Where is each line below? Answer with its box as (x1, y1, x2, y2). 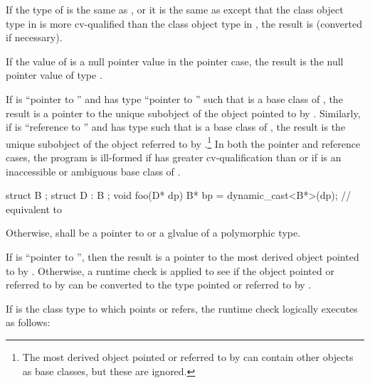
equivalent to (6, 201, 62, 216)
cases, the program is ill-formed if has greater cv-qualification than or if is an (6, 150, 342, 164)
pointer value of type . (6, 68, 102, 82)
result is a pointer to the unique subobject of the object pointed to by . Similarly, (6, 105, 361, 120)
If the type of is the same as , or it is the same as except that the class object (6, 2, 344, 16)
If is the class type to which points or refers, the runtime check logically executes (6, 301, 358, 315)
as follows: (6, 315, 51, 330)
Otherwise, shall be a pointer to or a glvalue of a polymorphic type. (6, 225, 301, 240)
